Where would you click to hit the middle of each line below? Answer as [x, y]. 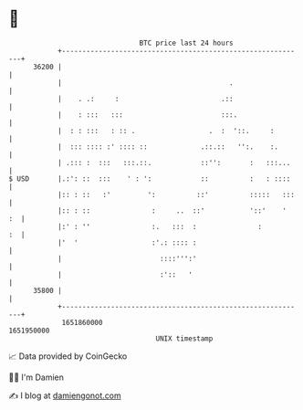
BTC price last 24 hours [186, 43]
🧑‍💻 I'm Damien [37, 377]
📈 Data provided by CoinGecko [68, 356]
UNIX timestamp [184, 338]
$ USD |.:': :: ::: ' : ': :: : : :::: [150, 179]
